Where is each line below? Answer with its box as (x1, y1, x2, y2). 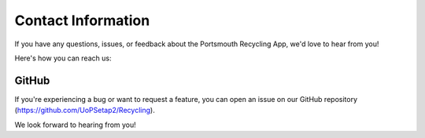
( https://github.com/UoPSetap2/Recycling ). (14, 106, 155, 115)
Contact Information (14, 12, 150, 29)
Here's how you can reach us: (14, 53, 112, 63)
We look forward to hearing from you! (14, 120, 137, 129)
